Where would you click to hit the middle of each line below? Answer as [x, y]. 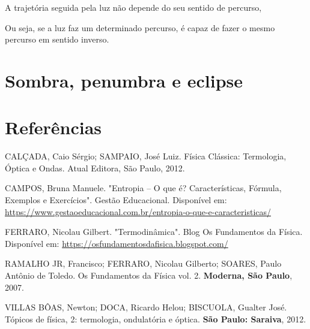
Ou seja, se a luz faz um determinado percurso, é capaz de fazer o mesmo [140, 27]
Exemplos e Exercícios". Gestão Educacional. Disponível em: [116, 200]
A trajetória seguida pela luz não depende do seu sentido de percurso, [133, 7]
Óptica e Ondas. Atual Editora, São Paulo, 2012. [95, 167]
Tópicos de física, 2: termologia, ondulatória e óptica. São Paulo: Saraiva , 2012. [156, 319]
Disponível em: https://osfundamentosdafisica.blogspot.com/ [117, 243]
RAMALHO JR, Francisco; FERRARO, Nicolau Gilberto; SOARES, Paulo [143, 263]
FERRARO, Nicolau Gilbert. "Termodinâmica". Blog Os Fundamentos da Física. [154, 232]
